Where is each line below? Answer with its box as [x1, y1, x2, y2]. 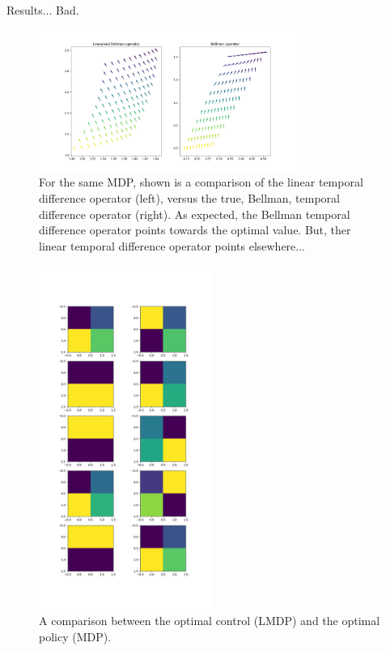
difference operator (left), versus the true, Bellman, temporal [39, 189, 340, 206]
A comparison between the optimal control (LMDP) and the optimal [39, 611, 380, 628]
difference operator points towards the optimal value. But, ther [39, 221, 351, 238]
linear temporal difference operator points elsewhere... [39, 237, 305, 254]
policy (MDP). [39, 627, 112, 645]
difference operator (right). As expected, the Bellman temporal [39, 205, 350, 222]
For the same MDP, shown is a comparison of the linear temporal [39, 173, 363, 191]
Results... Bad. [6, 2, 79, 18]
